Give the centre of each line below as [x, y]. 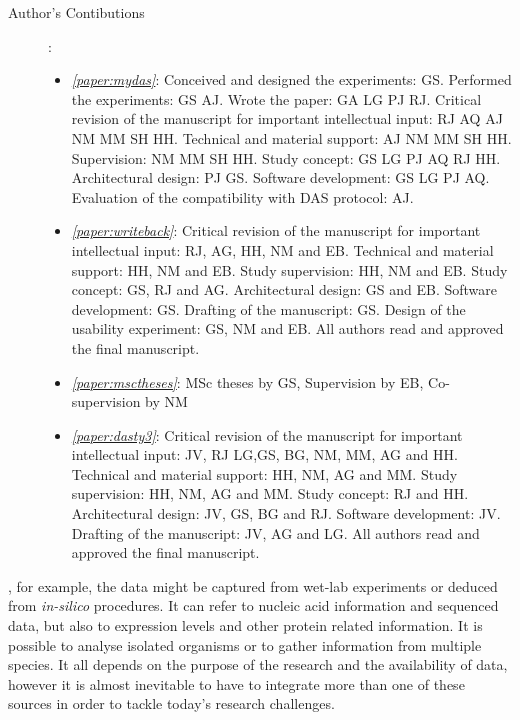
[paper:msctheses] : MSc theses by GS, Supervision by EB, [247, 381]
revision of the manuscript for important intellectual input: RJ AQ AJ [287, 118]
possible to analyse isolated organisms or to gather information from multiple [245, 644]
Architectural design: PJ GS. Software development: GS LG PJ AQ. [280, 177]
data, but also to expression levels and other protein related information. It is [245, 625]
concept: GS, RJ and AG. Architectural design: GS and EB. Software [284, 289]
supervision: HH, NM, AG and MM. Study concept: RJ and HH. [270, 493]
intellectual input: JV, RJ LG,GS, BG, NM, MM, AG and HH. [264, 454]
